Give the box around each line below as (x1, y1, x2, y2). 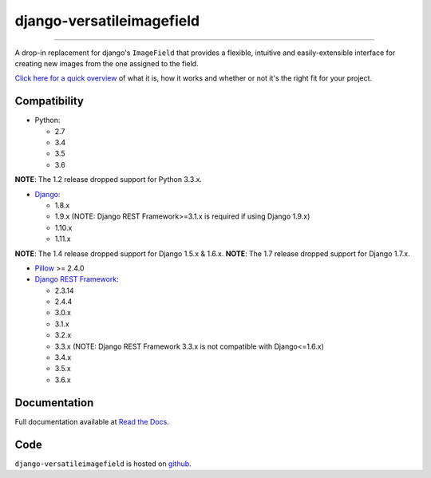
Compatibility (14, 94, 84, 108)
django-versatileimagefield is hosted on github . (14, 459, 192, 468)
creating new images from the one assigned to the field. (14, 58, 199, 68)
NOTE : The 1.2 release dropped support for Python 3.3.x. (14, 175, 203, 184)
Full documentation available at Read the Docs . (14, 417, 169, 426)
